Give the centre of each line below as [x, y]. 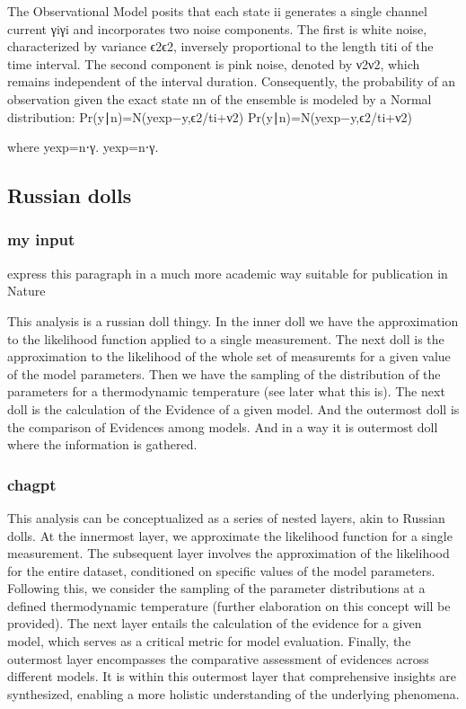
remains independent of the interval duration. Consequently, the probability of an [231, 81]
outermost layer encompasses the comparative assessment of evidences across [218, 658]
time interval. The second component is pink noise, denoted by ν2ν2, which [214, 63]
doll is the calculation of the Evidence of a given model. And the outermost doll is [233, 408]
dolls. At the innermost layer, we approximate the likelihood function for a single [230, 535]
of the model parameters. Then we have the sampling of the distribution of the [224, 373]
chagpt [32, 484]
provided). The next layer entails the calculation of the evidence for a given [215, 623]
